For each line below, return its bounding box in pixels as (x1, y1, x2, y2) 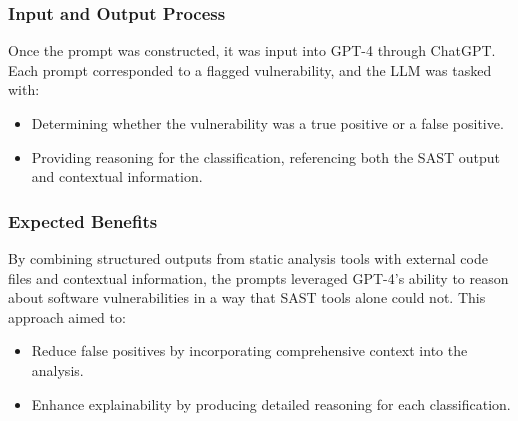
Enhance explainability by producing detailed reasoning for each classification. (31, 393, 511, 414)
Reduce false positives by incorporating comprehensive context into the (31, 340, 468, 361)
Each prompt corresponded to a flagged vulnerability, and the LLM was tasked (8, 59, 492, 80)
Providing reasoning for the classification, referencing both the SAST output (31, 146, 500, 167)
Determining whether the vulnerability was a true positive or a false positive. (31, 113, 504, 133)
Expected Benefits (8, 208, 158, 233)
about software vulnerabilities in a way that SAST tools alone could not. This (8, 287, 486, 308)
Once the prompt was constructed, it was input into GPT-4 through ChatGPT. (8, 40, 496, 61)
